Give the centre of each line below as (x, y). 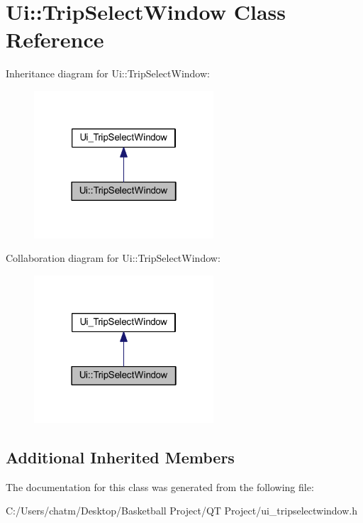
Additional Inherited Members (120, 457)
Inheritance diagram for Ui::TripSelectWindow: (108, 73)
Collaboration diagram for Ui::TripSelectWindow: (113, 258)
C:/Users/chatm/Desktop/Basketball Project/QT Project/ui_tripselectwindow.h (181, 511)
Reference (55, 39)
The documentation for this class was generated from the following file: (160, 486)
